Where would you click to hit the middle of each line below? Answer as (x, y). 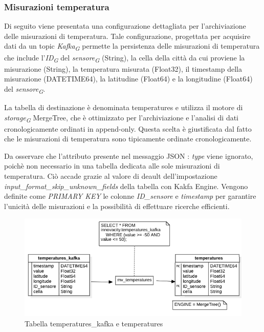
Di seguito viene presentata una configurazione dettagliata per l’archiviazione (125, 26)
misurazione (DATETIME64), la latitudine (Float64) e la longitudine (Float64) (128, 79)
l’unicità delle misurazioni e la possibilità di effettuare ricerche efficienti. (117, 206)
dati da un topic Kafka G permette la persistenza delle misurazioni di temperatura (132, 47)
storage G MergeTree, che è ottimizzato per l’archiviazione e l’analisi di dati (122, 118)
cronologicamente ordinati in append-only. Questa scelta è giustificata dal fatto (128, 128)
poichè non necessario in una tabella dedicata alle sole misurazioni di (112, 166)
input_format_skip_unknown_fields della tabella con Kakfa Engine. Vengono (126, 186)
